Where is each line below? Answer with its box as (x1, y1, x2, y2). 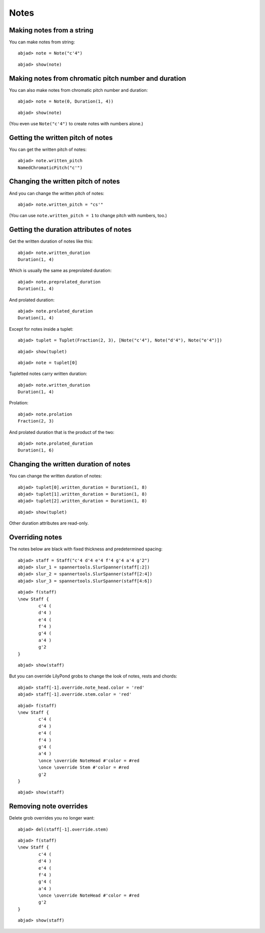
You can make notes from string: (9, 39, 75, 45)
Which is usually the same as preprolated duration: (9, 268, 112, 274)
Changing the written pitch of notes (9, 177, 120, 186)
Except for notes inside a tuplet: (9, 326, 74, 332)
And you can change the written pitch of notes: (9, 190, 105, 196)
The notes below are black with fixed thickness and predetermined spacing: (9, 546, 163, 552)
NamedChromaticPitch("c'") (18, 165, 83, 170)
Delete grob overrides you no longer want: (9, 815, 95, 821)
